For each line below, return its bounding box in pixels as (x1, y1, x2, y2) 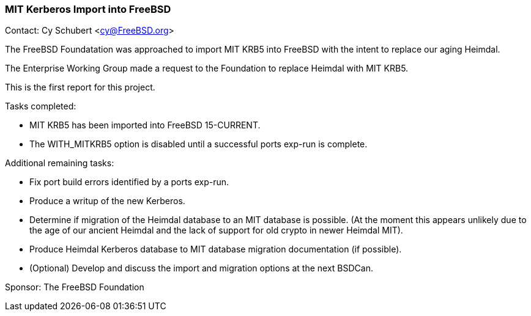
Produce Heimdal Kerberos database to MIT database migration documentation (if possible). (29, 244, 402, 255)
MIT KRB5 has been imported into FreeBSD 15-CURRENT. (29, 120, 261, 131)
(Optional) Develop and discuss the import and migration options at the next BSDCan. (29, 263, 373, 274)
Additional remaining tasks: (5, 158, 114, 169)
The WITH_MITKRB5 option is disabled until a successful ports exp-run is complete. (29, 139, 368, 150)
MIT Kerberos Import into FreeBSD (5, 3, 171, 15)
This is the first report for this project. (5, 82, 155, 93)
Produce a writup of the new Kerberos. (29, 196, 185, 207)
